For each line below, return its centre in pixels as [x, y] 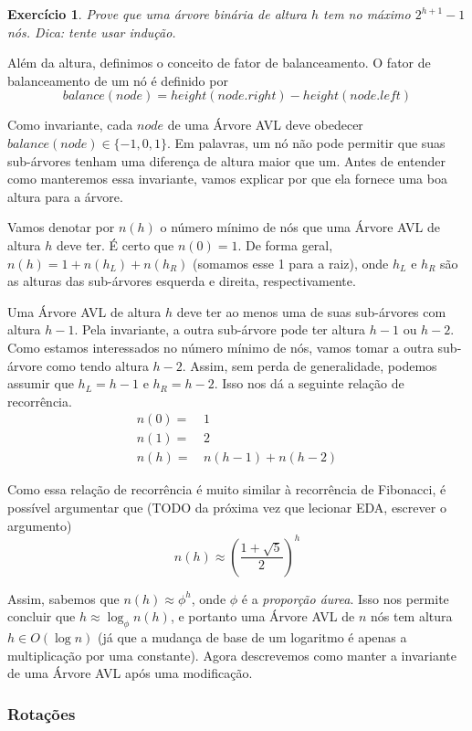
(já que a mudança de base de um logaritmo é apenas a [252, 637]
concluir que [42, 616]
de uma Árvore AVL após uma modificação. [130, 673]
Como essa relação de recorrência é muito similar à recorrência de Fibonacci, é [227, 489]
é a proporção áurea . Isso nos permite [345, 598]
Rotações [42, 713]
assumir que [41, 383]
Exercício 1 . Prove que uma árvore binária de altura [157, 14]
